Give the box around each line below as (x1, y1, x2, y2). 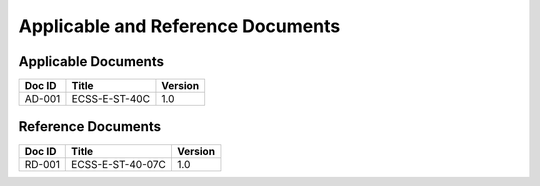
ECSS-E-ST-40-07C (71, 157, 167, 171)
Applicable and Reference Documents (18, 15, 341, 37)
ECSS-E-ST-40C (71, 92, 150, 106)
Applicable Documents (18, 53, 165, 70)
